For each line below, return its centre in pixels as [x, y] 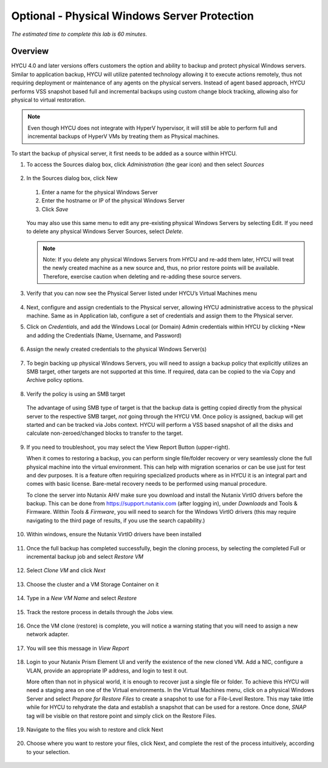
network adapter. [48, 634]
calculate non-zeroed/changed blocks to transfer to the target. [105, 433]
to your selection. [48, 752]
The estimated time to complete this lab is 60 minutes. [79, 34]
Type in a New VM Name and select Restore [81, 598]
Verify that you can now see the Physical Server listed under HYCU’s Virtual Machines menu [142, 293]
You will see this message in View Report [78, 648]
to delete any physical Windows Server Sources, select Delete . [105, 232]
